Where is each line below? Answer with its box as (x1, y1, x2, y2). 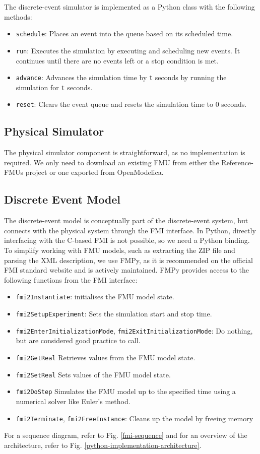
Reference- (221, 157, 253, 167)
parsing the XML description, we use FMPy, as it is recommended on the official (4, 254, 253, 265)
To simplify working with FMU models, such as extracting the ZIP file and (4, 245, 235, 255)
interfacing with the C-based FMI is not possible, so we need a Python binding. (4, 235, 250, 245)
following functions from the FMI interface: (4, 274, 138, 285)
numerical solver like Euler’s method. (16, 396, 131, 406)
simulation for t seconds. (16, 82, 93, 92)
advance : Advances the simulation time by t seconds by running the (16, 72, 227, 83)
